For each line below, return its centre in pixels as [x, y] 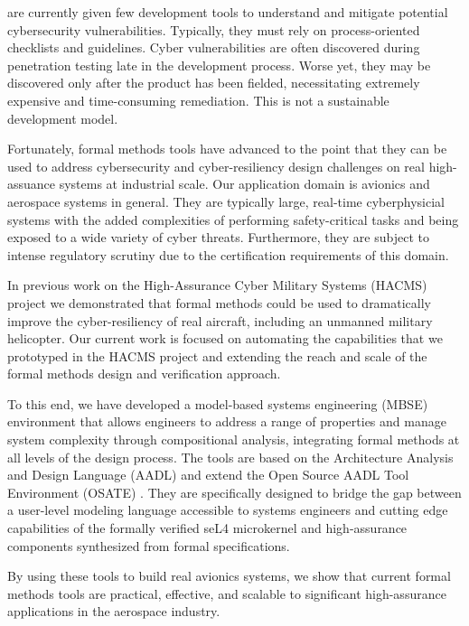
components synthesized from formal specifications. [149, 545]
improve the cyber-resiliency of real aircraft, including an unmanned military [220, 320]
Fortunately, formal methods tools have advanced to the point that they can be [227, 149]
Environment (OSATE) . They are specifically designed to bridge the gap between [234, 492]
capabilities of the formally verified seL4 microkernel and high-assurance [207, 528]
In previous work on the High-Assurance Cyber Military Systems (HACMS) [217, 285]
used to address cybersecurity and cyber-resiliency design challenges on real [216, 166]
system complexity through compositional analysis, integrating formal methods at [234, 439]
